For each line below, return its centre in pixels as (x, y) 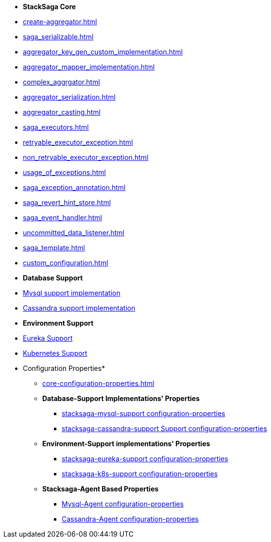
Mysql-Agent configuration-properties (123, 504)
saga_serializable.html (58, 37)
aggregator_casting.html (62, 112)
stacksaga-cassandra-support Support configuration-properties (164, 428)
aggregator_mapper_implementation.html (89, 67)
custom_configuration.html (66, 263)
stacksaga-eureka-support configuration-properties (145, 459)
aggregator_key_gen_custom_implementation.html (103, 52)
